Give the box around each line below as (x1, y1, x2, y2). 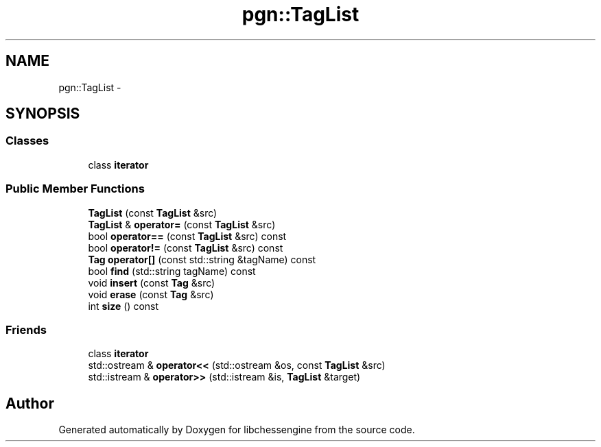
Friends (5, 322, 47, 337)
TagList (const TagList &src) (88, 206, 217, 219)
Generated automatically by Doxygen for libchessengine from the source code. (58, 424, 415, 436)
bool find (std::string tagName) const (88, 265, 256, 277)
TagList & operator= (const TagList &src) (88, 218, 276, 230)
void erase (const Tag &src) (88, 288, 214, 300)
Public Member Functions (5, 182, 145, 196)
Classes (5, 134, 49, 148)
